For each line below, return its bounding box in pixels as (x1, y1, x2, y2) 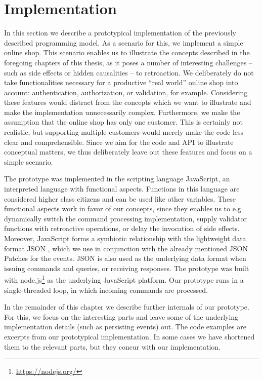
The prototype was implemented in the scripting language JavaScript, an (4, 173, 230, 184)
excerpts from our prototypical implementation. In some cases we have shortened (4, 331, 255, 341)
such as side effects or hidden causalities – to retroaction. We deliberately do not (4, 67, 254, 78)
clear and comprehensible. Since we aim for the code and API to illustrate (4, 136, 234, 147)
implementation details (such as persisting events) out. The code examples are (4, 321, 246, 332)
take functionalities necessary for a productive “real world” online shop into (4, 77, 238, 88)
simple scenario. (4, 156, 53, 167)
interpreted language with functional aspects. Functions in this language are (4, 183, 240, 194)
